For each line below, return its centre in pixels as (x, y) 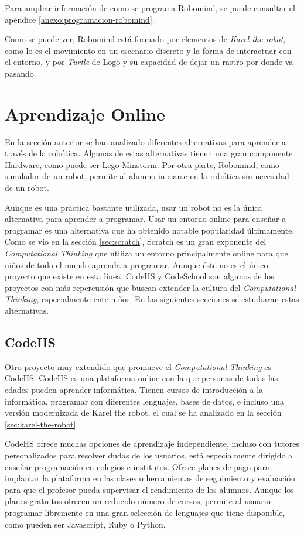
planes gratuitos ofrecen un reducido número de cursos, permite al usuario (138, 501)
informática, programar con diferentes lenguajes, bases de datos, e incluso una (145, 401)
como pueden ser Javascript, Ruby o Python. (85, 524)
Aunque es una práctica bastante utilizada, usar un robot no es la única (134, 207)
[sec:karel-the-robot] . (42, 424)
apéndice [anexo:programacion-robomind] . (80, 19)
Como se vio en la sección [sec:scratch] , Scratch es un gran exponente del (136, 242)
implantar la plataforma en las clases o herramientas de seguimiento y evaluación (150, 478)
